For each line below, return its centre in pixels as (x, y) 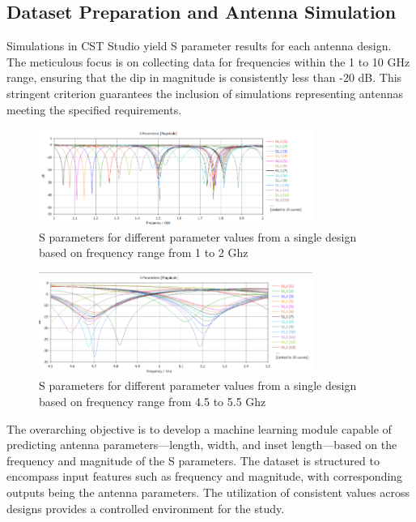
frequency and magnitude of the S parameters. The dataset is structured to (193, 460)
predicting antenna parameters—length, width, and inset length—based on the (202, 445)
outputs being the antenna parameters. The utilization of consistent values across (208, 492)
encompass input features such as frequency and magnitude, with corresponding (205, 476)
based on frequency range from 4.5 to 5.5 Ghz (153, 401)
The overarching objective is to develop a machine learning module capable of (199, 428)
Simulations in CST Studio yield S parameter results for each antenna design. (199, 46)
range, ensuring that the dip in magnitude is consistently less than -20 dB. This (204, 77)
